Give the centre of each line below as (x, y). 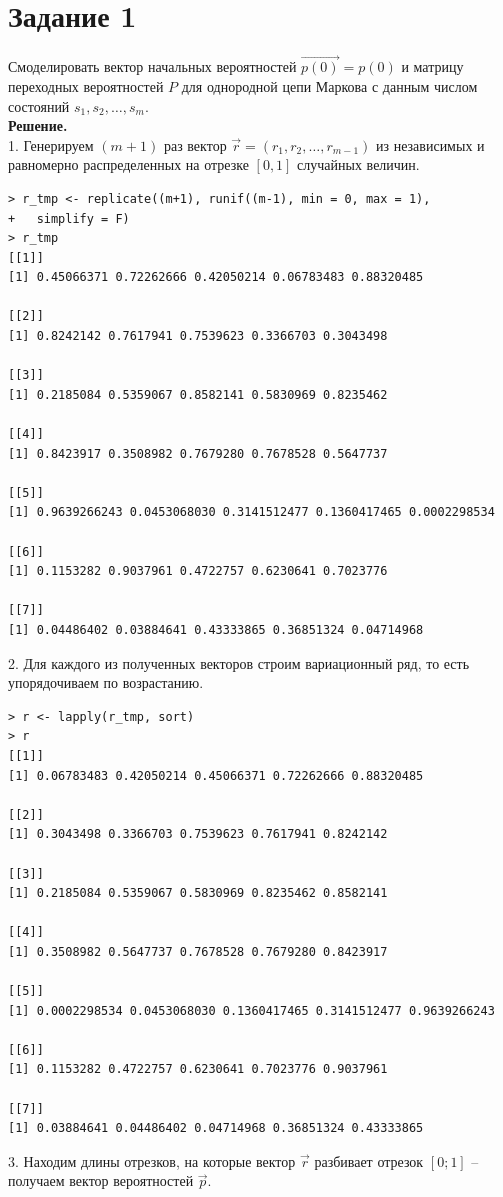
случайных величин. (358, 164)
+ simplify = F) (69, 218)
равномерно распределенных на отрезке (128, 164)
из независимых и (430, 144)
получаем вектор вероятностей (101, 1180)
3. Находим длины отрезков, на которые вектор (152, 1160)
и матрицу (432, 66)
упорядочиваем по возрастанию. (106, 682)
